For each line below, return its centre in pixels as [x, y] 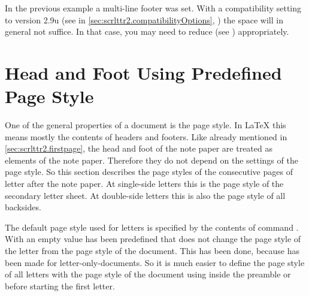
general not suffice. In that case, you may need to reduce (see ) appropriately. [147, 31]
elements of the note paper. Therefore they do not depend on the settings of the [152, 160]
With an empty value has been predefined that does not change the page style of [153, 239]
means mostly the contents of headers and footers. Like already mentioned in [146, 136]
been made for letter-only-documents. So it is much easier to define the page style [155, 262]
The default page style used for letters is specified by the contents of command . [152, 227]
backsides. [23, 207]
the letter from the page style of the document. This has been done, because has [152, 251]
